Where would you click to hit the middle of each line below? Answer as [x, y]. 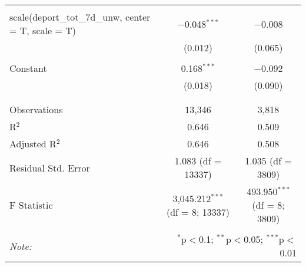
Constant [28, 68]
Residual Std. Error [50, 167]
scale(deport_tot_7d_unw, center [80, 17]
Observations [36, 109]
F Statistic [31, 205]
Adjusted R [33, 144]
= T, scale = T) [43, 30]
